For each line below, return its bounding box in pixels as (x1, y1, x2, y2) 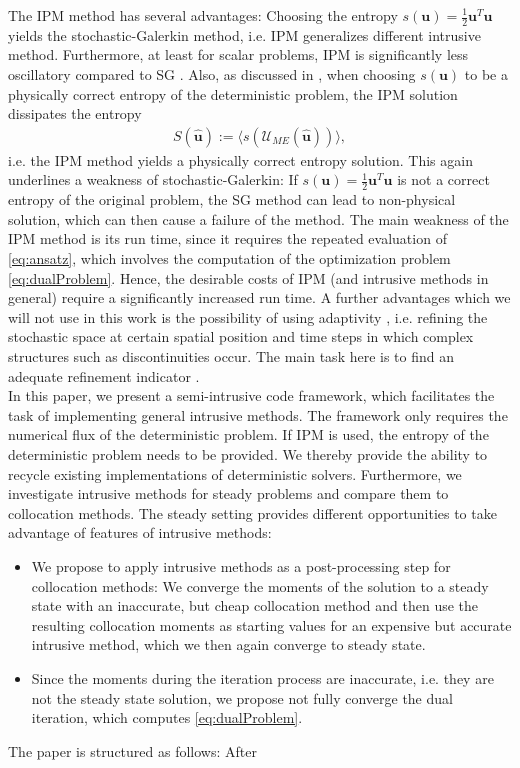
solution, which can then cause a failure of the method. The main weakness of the (8, 208, 509, 229)
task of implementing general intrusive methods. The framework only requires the (8, 404, 508, 425)
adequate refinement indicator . (8, 365, 200, 386)
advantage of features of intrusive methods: (8, 522, 272, 543)
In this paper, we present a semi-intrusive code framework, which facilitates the (8, 385, 495, 406)
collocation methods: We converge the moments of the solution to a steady (31, 575, 489, 596)
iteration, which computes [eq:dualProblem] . (31, 707, 303, 728)
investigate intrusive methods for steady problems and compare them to (8, 483, 449, 504)
